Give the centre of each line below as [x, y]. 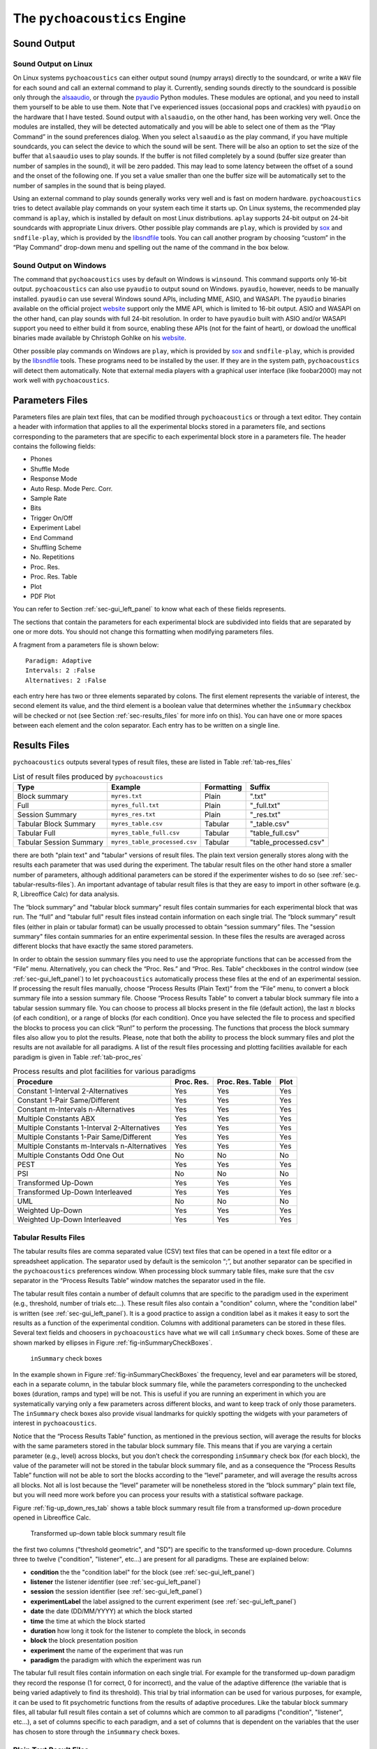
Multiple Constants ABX [56, 1119]
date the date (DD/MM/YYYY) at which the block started [111, 1611]
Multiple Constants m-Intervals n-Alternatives [92, 1146]
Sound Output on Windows [60, 265]
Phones [41, 459]
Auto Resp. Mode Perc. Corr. [72, 488]
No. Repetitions [52, 557]
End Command [52, 537]
